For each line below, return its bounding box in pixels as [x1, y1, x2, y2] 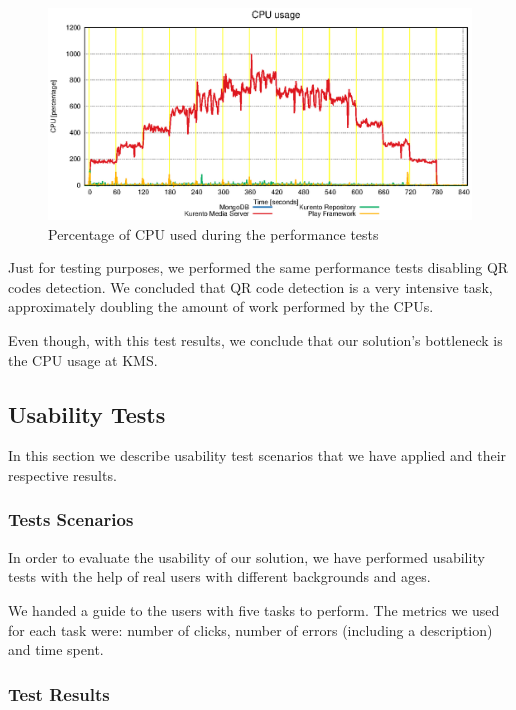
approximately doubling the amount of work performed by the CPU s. [8, 296, 434, 317]
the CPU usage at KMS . [8, 349, 158, 370]
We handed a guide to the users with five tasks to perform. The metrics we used [8, 599, 500, 620]
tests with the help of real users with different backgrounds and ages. [8, 566, 431, 587]
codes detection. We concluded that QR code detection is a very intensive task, [8, 276, 493, 297]
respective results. [8, 464, 117, 485]
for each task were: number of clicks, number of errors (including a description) [8, 619, 493, 640]
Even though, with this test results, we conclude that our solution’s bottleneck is [8, 329, 503, 350]
